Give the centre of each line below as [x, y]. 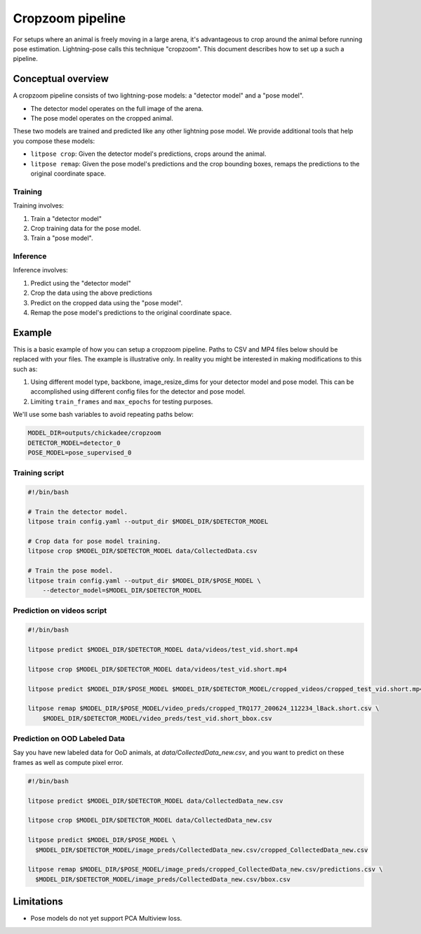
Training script [39, 473]
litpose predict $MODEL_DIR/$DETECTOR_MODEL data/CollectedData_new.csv [155, 801]
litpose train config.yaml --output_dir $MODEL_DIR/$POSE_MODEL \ [144, 580]
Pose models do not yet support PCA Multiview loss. [106, 919]
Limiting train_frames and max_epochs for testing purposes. [122, 401]
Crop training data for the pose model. [86, 228]
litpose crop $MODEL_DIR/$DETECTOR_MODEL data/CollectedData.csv [142, 551]
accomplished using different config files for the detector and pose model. [138, 392]
